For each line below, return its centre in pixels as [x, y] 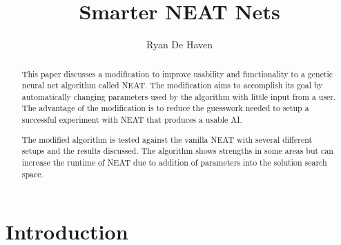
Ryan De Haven [179, 45]
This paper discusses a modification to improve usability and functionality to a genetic [177, 73]
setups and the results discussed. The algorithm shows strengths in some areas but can [177, 151]
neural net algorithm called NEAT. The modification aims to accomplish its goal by [172, 85]
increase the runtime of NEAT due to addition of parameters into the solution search [174, 162]
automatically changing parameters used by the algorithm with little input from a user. [179, 96]
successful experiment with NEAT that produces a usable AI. [132, 120]
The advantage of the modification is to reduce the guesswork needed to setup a [165, 108]
